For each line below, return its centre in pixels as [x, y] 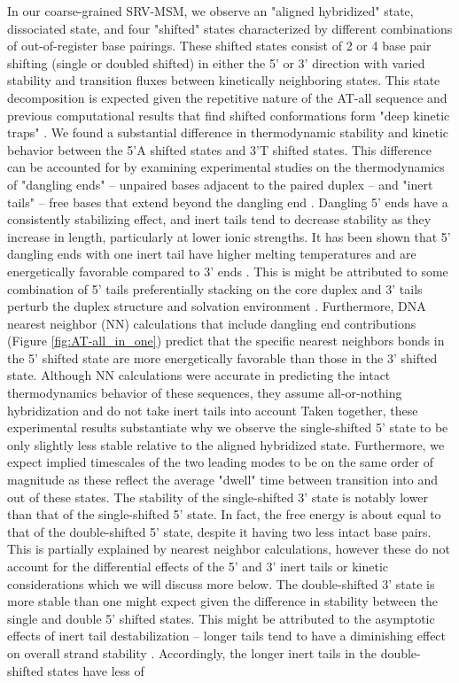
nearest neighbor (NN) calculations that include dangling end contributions [212, 323]
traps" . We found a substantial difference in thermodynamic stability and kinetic [228, 132]
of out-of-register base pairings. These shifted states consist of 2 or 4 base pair [219, 46]
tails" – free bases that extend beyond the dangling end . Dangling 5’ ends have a [228, 202]
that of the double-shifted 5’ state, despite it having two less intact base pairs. [219, 531]
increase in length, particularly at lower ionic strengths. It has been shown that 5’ [229, 236]
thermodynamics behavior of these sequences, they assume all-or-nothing [205, 393]
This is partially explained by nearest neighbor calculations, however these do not [229, 549]
